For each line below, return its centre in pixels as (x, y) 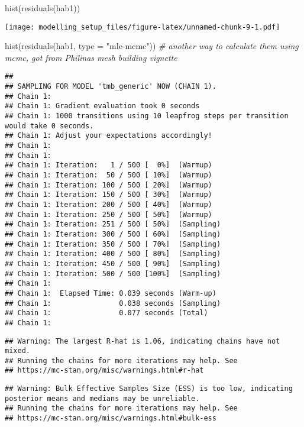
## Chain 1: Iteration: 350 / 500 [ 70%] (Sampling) (113, 244)
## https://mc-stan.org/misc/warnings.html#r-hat (104, 371)
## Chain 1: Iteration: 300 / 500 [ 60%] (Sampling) (113, 234)
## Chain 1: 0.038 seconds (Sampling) (113, 303)
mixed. (17, 351)
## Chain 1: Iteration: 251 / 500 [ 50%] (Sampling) (113, 224)
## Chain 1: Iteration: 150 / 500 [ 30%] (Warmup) (109, 195)
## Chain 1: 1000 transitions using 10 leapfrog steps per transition (147, 116)
